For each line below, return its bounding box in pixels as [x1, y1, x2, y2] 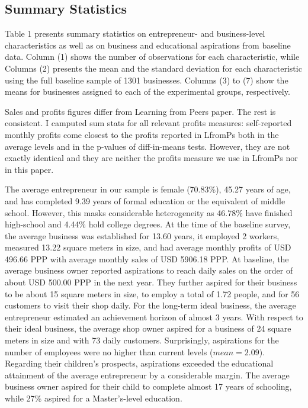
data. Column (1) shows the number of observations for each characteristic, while [5, 50, 300, 63]
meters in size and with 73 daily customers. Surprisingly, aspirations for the [5, 334, 279, 346]
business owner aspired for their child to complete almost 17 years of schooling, [5, 380, 292, 393]
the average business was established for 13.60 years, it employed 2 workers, [5, 229, 280, 242]
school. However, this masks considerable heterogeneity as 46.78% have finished [5, 206, 293, 219]
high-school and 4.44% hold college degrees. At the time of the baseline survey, [5, 218, 291, 230]
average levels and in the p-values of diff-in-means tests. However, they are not [5, 140, 290, 152]
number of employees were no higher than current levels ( [5, 345, 213, 358]
